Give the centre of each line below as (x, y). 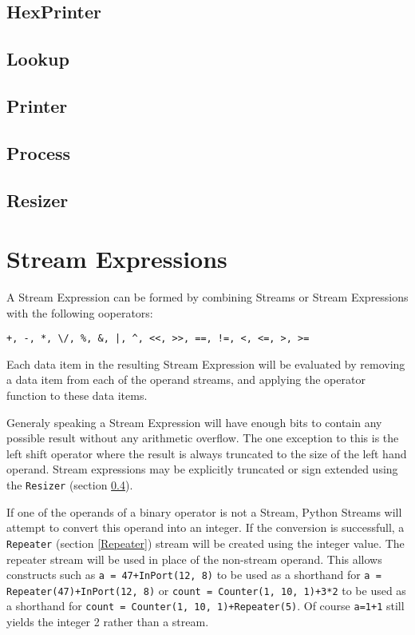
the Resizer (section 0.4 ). (70, 485)
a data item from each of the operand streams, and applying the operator (186, 379)
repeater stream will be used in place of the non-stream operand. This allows (194, 559)
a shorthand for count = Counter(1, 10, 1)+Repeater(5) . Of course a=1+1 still (206, 606)
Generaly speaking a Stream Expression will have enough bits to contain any (194, 422)
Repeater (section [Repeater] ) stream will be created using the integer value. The (206, 543)
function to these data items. (77, 395)
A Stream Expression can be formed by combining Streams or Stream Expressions (207, 297)
